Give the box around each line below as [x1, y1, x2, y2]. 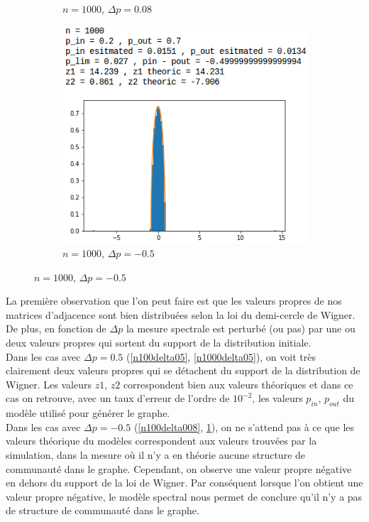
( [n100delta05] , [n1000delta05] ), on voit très [126, 349, 316, 364]
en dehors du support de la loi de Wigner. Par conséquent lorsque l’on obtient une [6, 475, 363, 490]
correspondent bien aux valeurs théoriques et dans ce [123, 376, 353, 391]
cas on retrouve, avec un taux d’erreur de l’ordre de [6, 391, 230, 406]
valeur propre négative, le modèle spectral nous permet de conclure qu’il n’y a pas [6, 489, 363, 504]
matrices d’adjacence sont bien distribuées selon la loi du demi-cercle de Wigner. [6, 307, 356, 322]
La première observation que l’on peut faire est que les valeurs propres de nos [6, 293, 342, 308]
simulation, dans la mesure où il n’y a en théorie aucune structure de [6, 447, 306, 462]
